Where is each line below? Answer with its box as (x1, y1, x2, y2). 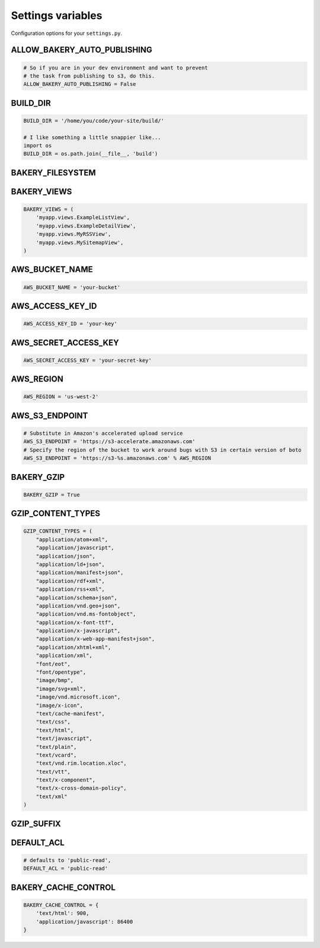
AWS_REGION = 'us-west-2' (23, 393, 99, 400)
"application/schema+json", (36, 594, 118, 601)
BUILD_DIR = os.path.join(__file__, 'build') (23, 150, 158, 157)
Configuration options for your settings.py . (11, 30, 123, 37)
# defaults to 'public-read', (23, 857, 111, 863)
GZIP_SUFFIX (11, 818, 62, 829)
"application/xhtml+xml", (36, 643, 111, 651)
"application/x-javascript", (36, 627, 121, 634)
